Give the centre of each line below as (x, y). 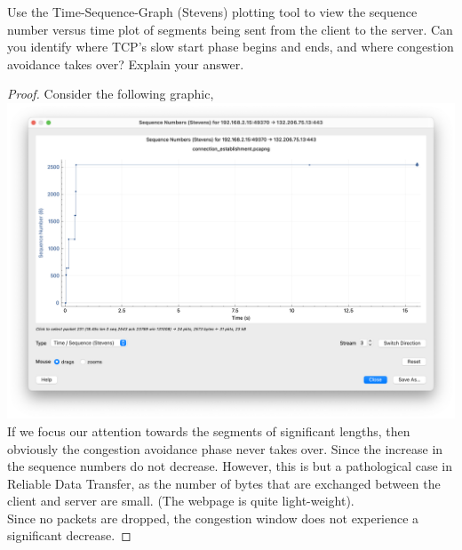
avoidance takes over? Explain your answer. (126, 64)
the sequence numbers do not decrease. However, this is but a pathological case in (230, 466)
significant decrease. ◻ (69, 535)
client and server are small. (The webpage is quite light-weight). (181, 501)
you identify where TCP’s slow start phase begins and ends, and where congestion (231, 47)
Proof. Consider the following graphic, (111, 94)
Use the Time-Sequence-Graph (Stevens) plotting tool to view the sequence (212, 12)
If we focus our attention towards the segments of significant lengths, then (209, 430)
